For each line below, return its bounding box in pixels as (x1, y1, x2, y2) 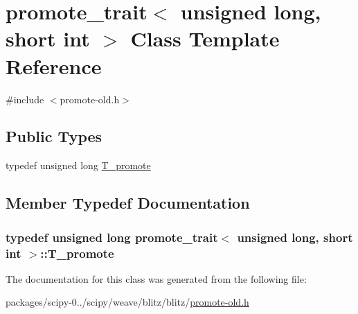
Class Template (130, 24, 280, 53)
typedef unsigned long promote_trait (6, 228, 218, 245)
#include (6, 91, 44, 106)
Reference (6, 51, 102, 80)
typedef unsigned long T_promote (6, 158, 151, 173)
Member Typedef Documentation (6, 192, 250, 213)
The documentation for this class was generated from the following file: (6, 271, 307, 286)
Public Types (6, 125, 102, 147)
